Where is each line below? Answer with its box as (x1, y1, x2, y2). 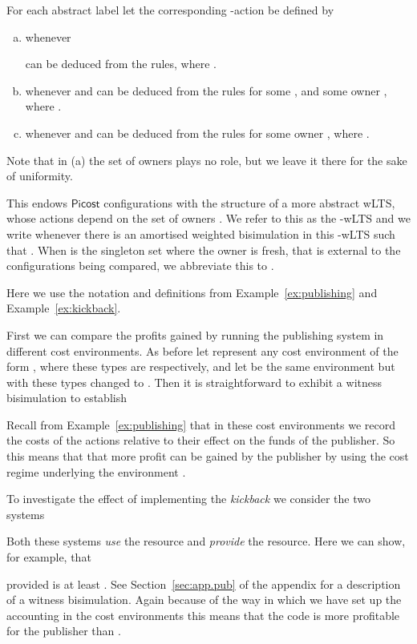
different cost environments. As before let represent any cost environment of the (6, 342, 399, 359)
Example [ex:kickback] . (6, 300, 121, 316)
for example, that (6, 549, 91, 566)
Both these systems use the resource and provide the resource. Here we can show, (6, 533, 406, 549)
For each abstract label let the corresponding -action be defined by (6, 2, 334, 18)
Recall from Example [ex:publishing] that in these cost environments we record (6, 416, 396, 433)
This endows (6, 194, 67, 211)
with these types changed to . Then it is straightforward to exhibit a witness (6, 373, 383, 390)
